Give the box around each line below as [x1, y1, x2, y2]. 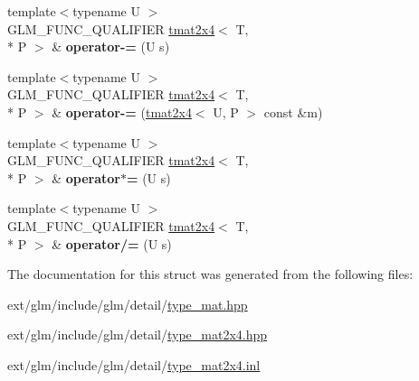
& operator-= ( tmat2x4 [52, 102, 192, 121]
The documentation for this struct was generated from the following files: [7, 265, 414, 283]
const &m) [263, 102, 323, 121]
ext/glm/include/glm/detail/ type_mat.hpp [7, 294, 248, 313]
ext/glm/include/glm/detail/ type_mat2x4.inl [7, 355, 261, 374]
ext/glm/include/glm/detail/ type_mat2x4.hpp [7, 325, 268, 344]
